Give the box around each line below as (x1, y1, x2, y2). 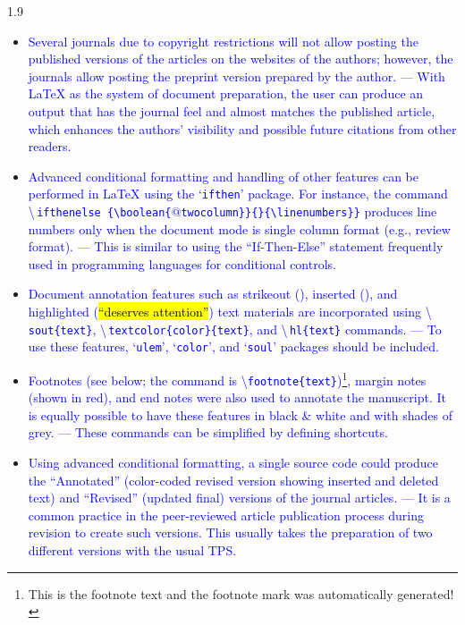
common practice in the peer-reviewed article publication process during (28, 505, 424, 524)
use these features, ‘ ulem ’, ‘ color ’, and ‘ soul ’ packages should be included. (28, 337, 439, 356)
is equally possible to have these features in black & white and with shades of (28, 405, 453, 424)
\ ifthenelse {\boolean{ (28, 202, 172, 220)
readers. (28, 137, 72, 156)
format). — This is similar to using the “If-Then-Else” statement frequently (28, 237, 444, 256)
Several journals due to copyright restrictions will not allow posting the (28, 31, 418, 50)
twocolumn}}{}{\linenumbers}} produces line (181, 202, 437, 220)
